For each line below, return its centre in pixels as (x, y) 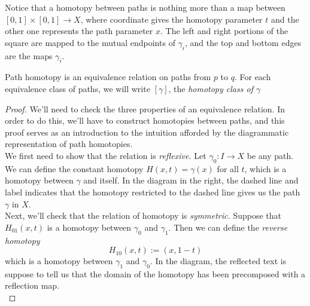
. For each (253, 77)
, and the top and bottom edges (243, 42)
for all (228, 168)
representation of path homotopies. (69, 144)
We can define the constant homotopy (74, 168)
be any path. (270, 155)
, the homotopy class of (211, 88)
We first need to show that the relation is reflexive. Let (106, 155)
